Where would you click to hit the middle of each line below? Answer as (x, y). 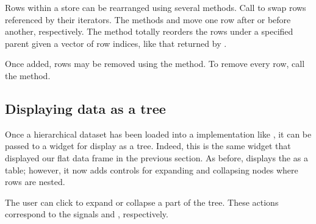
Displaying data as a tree (85, 108)
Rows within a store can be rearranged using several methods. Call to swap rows (156, 7)
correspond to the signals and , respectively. (87, 214)
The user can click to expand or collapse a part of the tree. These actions (142, 202)
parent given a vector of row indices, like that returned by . (116, 43)
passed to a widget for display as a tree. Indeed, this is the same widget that (148, 146)
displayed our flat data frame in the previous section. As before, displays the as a (156, 157)
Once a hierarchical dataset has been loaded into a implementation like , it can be (158, 134)
